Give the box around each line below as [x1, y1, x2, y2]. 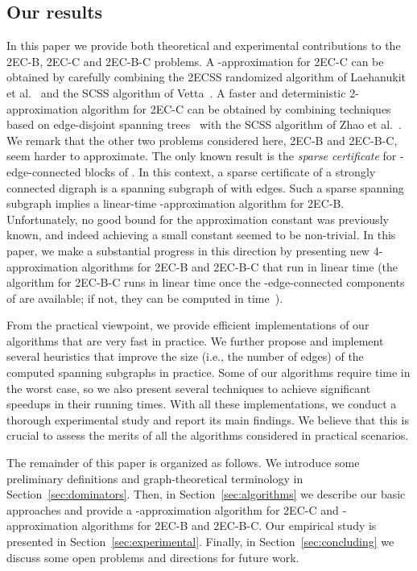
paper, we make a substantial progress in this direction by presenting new [6, 242, 370, 259]
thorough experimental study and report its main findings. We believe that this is [6, 411, 409, 428]
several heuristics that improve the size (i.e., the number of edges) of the [6, 348, 364, 365]
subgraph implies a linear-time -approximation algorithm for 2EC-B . [6, 195, 345, 212]
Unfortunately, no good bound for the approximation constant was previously [6, 210, 389, 227]
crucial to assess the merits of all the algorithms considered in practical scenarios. [6, 427, 409, 444]
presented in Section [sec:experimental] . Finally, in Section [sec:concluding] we [6, 533, 394, 550]
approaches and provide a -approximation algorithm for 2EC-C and [6, 501, 339, 518]
